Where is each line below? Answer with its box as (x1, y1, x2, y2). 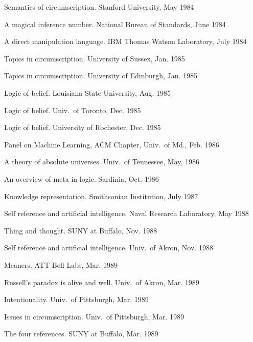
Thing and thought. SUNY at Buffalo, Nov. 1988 (4, 225, 157, 236)
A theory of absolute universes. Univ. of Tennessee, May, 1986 (4, 156, 199, 167)
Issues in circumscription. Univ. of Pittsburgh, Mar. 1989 (4, 311, 184, 322)
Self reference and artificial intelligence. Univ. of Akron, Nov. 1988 (4, 242, 213, 253)
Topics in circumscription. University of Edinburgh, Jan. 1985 (4, 70, 198, 81)
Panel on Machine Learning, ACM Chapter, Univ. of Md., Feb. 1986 (4, 139, 219, 149)
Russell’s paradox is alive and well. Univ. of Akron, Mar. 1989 (4, 276, 199, 287)
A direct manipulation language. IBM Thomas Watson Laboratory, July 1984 (4, 36, 247, 47)
